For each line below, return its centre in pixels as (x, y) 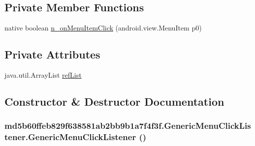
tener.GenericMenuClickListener (70, 137)
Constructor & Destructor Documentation (114, 101)
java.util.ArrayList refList (43, 75)
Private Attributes (52, 54)
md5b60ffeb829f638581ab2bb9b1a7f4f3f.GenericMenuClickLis (128, 126)
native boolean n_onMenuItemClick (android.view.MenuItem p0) (103, 28)
